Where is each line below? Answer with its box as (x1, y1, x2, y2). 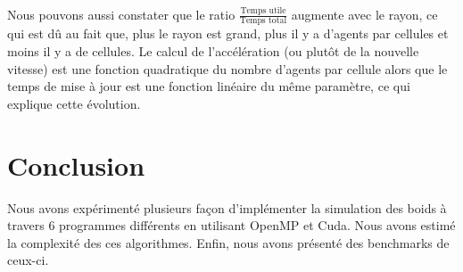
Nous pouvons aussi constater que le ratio (7, 4, 236, 23)
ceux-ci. (7, 251, 49, 269)
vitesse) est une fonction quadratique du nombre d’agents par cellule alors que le (7, 59, 448, 78)
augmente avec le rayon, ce (291, 4, 438, 23)
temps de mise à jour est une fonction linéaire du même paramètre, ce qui (7, 77, 410, 95)
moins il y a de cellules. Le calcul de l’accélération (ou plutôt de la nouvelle (7, 42, 419, 61)
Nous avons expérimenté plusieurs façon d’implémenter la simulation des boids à (7, 198, 447, 217)
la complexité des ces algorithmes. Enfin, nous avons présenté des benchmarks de (7, 233, 450, 251)
